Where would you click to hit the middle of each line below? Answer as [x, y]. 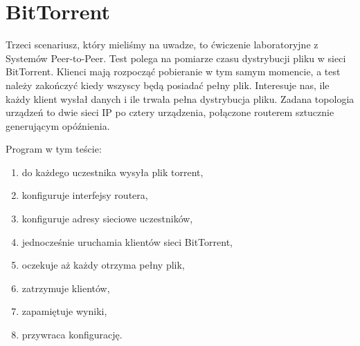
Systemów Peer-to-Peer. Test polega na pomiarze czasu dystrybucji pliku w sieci [176, 58]
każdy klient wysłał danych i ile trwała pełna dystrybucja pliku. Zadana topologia [180, 98]
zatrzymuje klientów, [66, 288]
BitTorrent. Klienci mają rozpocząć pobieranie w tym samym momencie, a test [173, 71]
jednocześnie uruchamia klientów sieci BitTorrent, [127, 241]
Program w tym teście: [54, 149]
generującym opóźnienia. [58, 125]
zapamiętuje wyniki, [64, 311]
